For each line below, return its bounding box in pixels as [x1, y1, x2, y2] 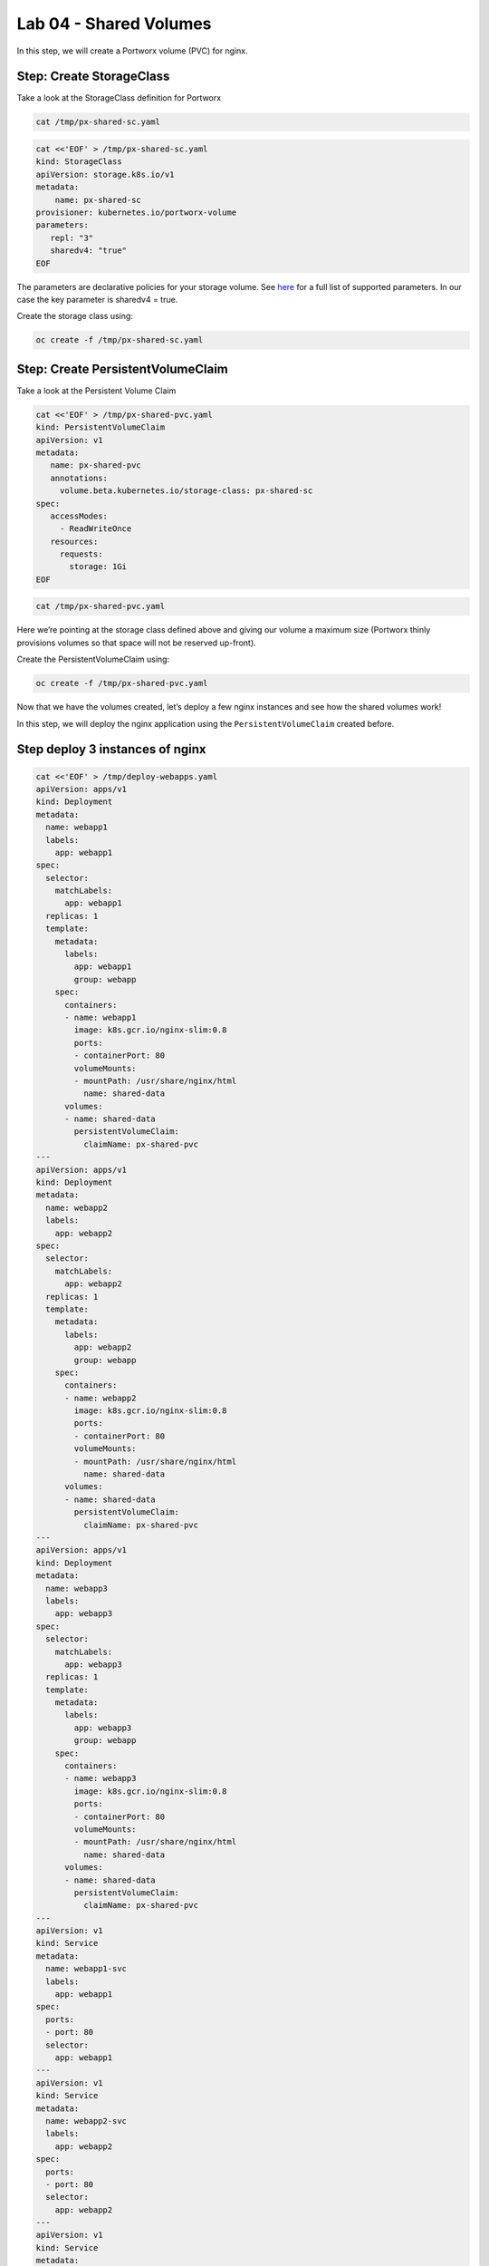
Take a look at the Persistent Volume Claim [16, 385, 177, 396]
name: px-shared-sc [54, 195, 142, 205]
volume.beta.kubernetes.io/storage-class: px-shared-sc [59, 486, 313, 496]
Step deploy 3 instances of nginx [16, 741, 206, 757]
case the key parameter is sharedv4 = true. [16, 294, 178, 305]
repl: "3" [50, 232, 94, 243]
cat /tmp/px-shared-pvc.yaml [35, 601, 166, 612]
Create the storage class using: [16, 311, 133, 322]
